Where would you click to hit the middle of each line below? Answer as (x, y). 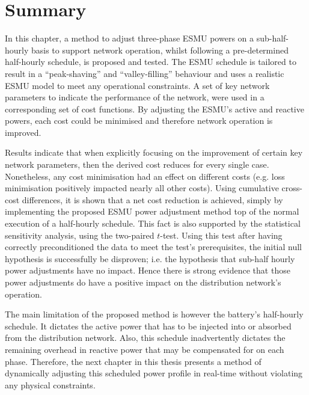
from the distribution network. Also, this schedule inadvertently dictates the (145, 338)
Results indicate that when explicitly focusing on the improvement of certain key (154, 152)
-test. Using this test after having (221, 235)
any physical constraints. (50, 384)
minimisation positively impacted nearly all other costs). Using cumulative (142, 188)
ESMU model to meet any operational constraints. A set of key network (137, 85)
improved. (23, 132)
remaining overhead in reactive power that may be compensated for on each (145, 349)
